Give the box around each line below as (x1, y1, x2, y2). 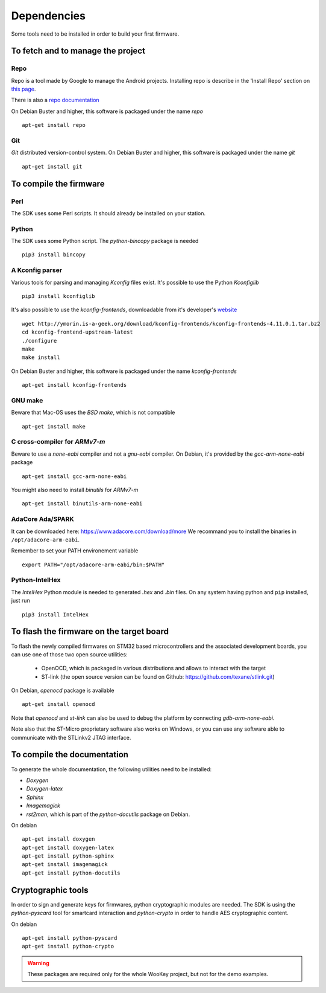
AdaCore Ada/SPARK (11, 515, 75, 523)
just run (11, 597, 30, 604)
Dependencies (11, 9, 86, 22)
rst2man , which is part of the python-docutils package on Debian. (26, 810, 190, 818)
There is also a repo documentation (11, 97, 99, 104)
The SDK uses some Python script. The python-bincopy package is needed (11, 238, 199, 245)
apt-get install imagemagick (22, 861, 108, 868)
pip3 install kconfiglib (22, 293, 95, 300)
